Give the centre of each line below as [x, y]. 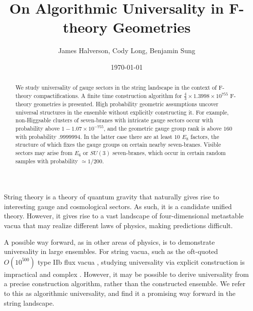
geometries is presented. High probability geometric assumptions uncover [126, 104]
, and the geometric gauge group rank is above [163, 128]
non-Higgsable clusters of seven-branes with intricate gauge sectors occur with [114, 120]
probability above [38, 128]
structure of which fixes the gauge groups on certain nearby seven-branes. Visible [118, 145]
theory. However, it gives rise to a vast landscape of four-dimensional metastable [124, 216]
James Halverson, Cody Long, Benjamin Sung [127, 50]
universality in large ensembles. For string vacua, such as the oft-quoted [111, 251]
